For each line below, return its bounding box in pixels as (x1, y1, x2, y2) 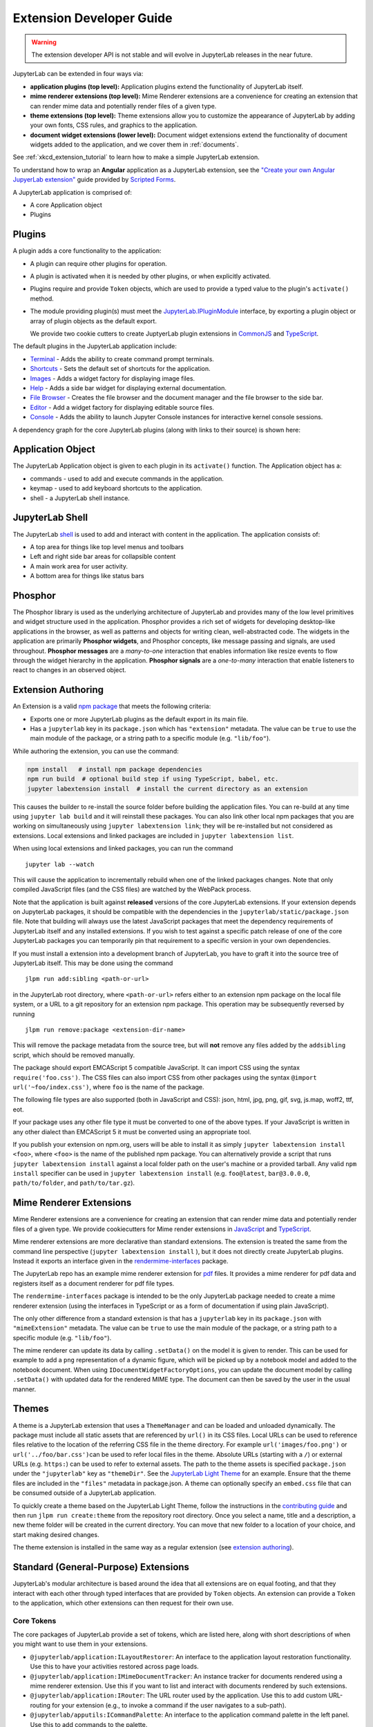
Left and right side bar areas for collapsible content (30, 553, 176, 561)
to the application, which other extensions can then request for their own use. (12, 1599, 234, 1607)
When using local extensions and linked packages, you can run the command (12, 844, 233, 852)
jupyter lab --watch (25, 860, 95, 868)
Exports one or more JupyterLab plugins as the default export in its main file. (30, 715, 249, 723)
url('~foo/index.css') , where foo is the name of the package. (12, 1082, 204, 1091)
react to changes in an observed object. (12, 666, 127, 674)
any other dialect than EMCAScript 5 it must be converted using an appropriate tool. (12, 1127, 251, 1136)
